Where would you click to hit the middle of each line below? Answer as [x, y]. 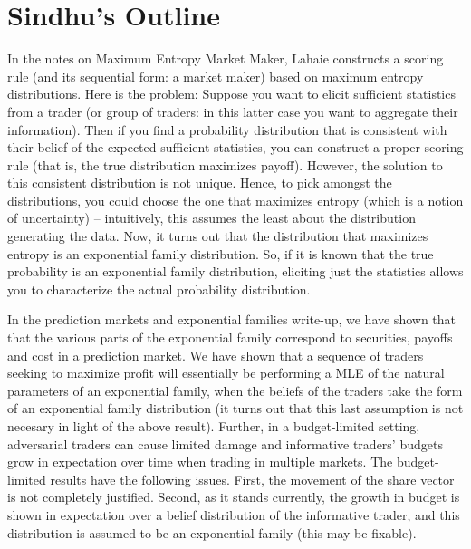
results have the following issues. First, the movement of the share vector [252, 479]
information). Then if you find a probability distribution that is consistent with [227, 129]
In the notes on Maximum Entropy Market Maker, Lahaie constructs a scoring [226, 58]
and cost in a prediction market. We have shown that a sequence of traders [216, 355]
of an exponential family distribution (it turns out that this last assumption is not [235, 408]
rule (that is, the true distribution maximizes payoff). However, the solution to [225, 164]
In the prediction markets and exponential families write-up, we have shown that [232, 319]
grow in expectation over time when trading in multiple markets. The [200, 462]
